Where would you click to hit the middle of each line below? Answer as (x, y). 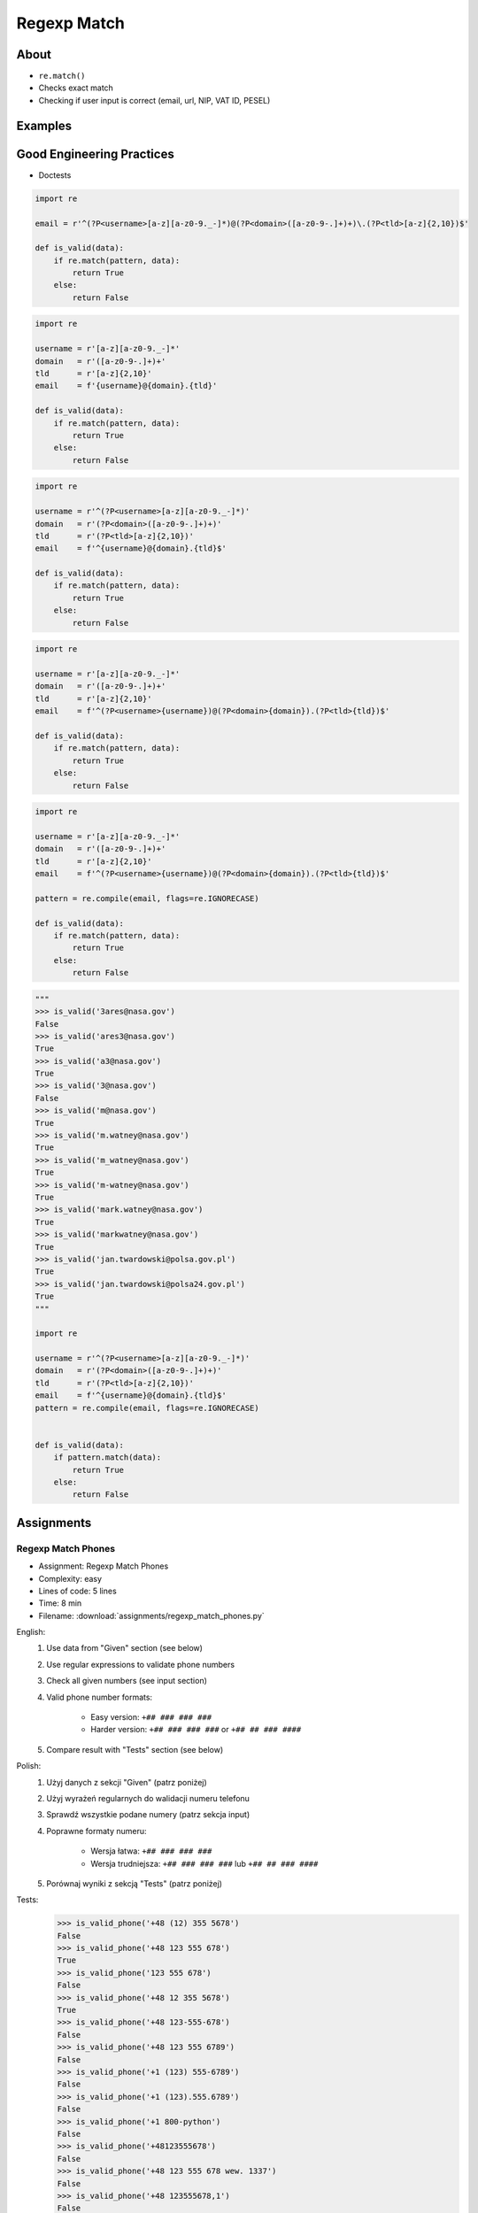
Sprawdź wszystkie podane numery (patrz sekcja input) (148, 1815)
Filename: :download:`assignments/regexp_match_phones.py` (151, 1615)
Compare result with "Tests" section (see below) (135, 1749)
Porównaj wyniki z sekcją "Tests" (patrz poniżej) (135, 1883)
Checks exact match (76, 88)
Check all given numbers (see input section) (127, 1681)
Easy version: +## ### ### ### (151, 1717)
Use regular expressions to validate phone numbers (140, 1664)
